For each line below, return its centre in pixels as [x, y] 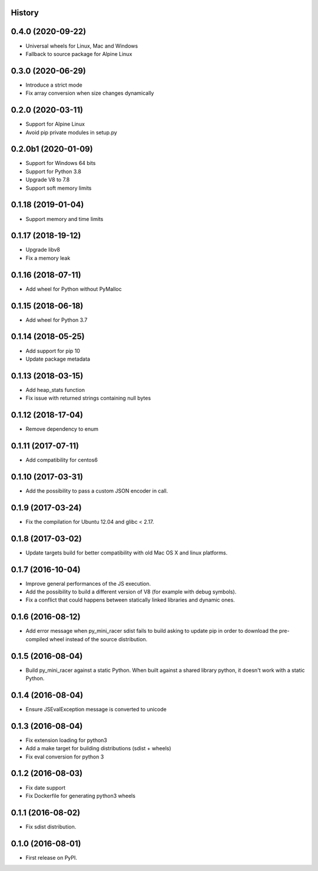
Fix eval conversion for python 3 [65, 757]
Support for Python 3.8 [54, 171]
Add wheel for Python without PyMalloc [74, 289]
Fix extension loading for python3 [66, 740]
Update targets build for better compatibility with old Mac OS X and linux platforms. [127, 552]
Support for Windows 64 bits [61, 163]
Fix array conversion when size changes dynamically [90, 93]
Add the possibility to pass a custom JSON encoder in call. [97, 491]
